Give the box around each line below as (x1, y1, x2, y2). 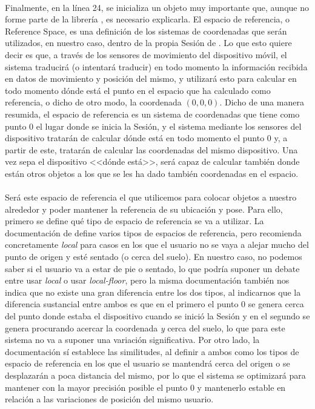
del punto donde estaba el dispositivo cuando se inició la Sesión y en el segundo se (5, 310, 310, 322)
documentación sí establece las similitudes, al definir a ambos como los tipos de (5, 345, 299, 357)
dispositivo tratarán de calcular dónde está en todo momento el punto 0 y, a (5, 131, 288, 144)
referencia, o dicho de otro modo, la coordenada (5, 96, 182, 108)
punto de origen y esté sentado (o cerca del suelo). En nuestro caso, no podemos (5, 250, 302, 263)
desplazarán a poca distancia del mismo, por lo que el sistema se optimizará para (5, 369, 306, 381)
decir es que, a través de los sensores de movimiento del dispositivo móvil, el (5, 48, 287, 61)
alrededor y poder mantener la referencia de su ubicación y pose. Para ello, (5, 202, 283, 215)
